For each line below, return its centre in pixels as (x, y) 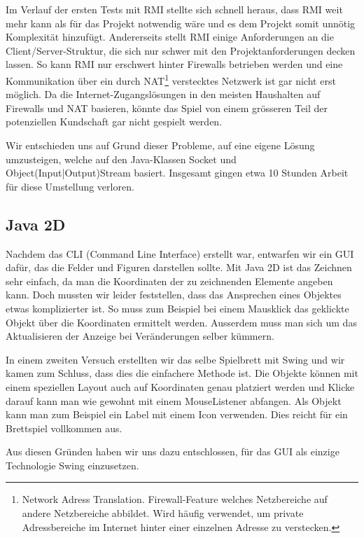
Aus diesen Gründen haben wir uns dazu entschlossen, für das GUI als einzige (173, 451)
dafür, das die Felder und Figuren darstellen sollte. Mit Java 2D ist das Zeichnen (179, 267)
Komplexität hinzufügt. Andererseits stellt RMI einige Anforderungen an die (170, 37)
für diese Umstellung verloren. (70, 186)
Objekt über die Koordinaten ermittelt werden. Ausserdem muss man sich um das (181, 322)
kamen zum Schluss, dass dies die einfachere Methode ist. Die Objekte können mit (182, 373)
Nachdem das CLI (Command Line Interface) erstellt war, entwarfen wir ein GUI (180, 253)
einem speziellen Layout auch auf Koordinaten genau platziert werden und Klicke (180, 386)
